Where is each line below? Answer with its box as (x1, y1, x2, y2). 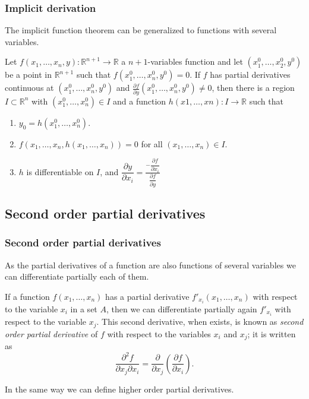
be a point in (5, 68, 52, 81)
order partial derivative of (5, 327, 98, 340)
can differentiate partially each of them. (5, 270, 149, 283)
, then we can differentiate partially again (106, 302, 257, 315)
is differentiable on (26, 165, 94, 178)
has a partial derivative (105, 290, 190, 302)
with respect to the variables (107, 327, 211, 340)
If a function (5, 290, 50, 302)
